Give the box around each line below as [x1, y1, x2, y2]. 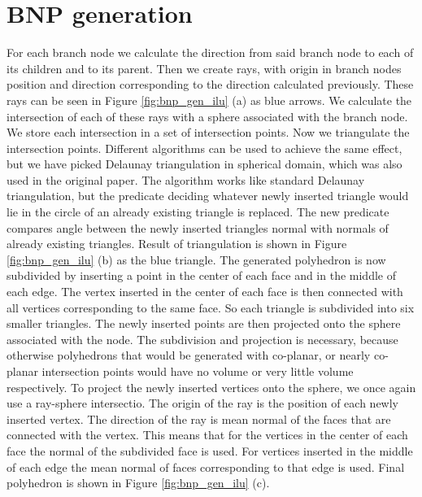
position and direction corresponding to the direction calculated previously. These [7, 76, 414, 93]
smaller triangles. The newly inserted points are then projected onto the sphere [7, 315, 401, 332]
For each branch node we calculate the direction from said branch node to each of [7, 44, 414, 61]
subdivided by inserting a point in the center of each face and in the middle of [7, 267, 396, 284]
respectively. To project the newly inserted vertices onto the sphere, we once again [7, 378, 416, 395]
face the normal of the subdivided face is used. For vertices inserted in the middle [7, 442, 413, 459]
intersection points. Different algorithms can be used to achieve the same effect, [7, 139, 402, 156]
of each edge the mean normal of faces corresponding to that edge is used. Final [7, 458, 405, 475]
